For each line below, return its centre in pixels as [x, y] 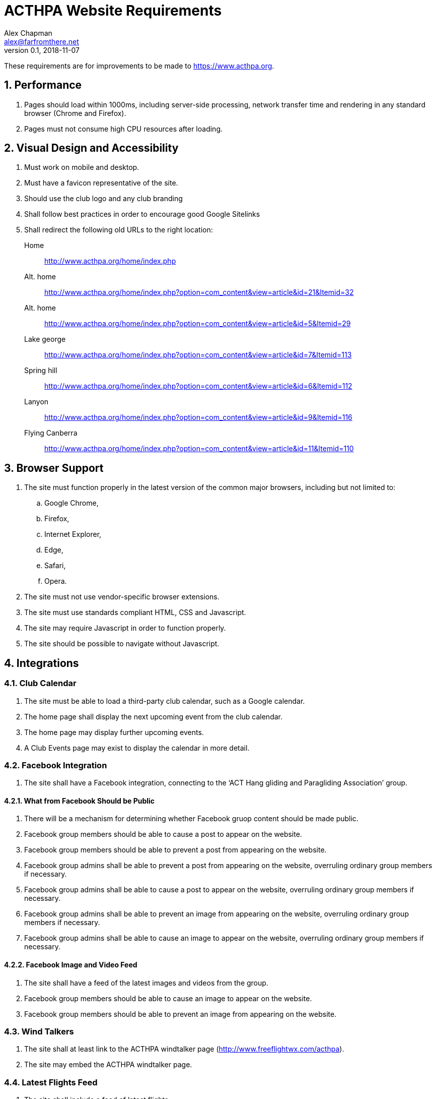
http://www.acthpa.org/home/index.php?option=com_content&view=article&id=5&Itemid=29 [198, 324]
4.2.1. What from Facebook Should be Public [80, 801]
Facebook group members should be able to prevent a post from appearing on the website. [175, 850]
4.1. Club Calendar [40, 683]
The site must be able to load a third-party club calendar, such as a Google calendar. [165, 701]
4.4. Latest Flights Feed [51, 1082]
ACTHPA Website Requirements [113, 11]
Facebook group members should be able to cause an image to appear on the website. [168, 998]
